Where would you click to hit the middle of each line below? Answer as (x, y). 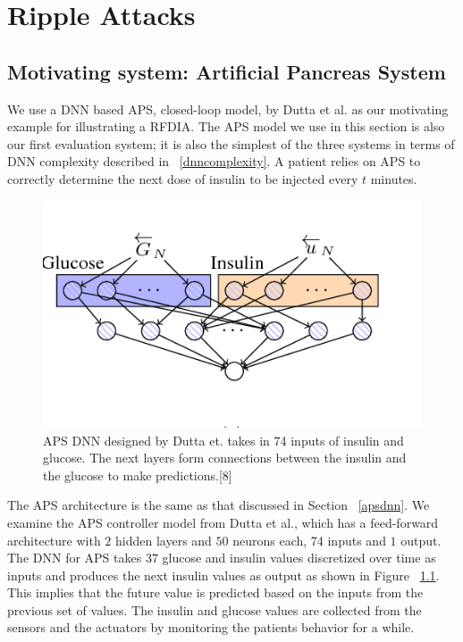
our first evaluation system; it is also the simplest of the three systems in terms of (231, 143)
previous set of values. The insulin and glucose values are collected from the (215, 609)
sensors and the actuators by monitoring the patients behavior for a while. (211, 627)
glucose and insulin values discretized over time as (299, 558)
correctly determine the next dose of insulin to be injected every (183, 178)
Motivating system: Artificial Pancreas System (227, 71)
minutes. (394, 178)
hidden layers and (164, 540)
